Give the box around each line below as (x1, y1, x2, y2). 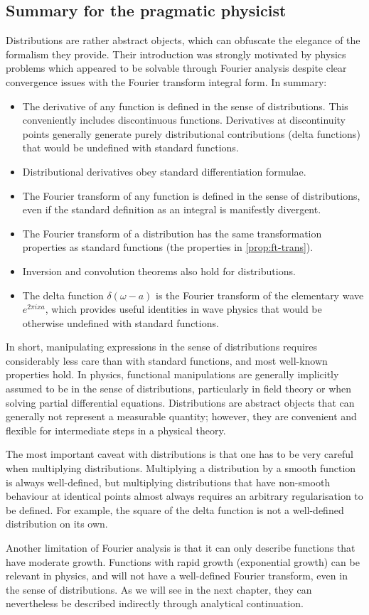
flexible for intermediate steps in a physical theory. (6, 422, 226, 437)
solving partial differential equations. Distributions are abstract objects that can (6, 395, 355, 410)
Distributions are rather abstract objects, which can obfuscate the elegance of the (6, 33, 360, 48)
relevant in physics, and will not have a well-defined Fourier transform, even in (6, 568, 348, 583)
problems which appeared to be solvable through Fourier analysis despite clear (6, 60, 347, 75)
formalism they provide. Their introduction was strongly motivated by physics (6, 46, 346, 61)
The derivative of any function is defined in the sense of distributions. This (22, 98, 348, 113)
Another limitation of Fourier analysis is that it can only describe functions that (6, 540, 355, 555)
